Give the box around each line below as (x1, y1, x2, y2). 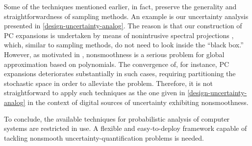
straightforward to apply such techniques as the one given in (4, 87, 185, 98)
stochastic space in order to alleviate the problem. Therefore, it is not (4, 78, 213, 88)
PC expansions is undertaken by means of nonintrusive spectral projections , (4, 30, 234, 40)
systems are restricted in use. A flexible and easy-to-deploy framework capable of (4, 123, 247, 133)
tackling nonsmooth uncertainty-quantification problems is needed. (4, 132, 204, 143)
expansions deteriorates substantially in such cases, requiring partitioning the (4, 68, 236, 79)
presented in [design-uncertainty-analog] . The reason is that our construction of (4, 21, 242, 31)
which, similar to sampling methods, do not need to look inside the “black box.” (4, 40, 244, 50)
